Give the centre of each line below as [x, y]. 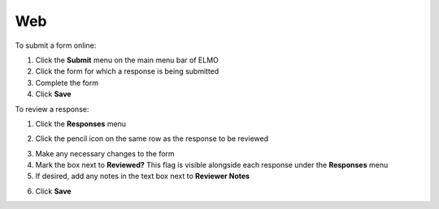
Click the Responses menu [80, 124]
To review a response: [52, 109]
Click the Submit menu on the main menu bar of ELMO [127, 60]
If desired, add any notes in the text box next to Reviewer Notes [143, 176]
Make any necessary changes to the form [105, 153]
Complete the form [67, 83]
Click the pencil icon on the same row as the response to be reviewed [152, 139]
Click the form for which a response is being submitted [127, 71]
